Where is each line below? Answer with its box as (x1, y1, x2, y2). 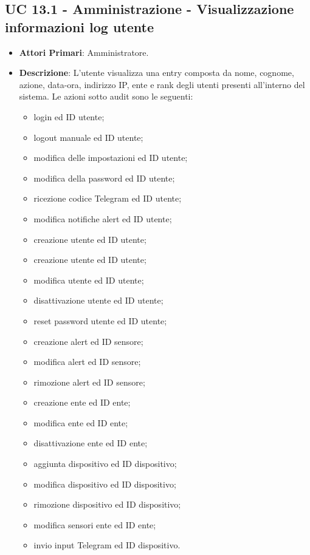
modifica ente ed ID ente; (33, 416, 128, 429)
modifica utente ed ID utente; (33, 273, 144, 286)
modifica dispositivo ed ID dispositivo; (33, 477, 176, 490)
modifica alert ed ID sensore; (33, 355, 141, 368)
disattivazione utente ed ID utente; (33, 294, 164, 307)
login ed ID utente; (33, 110, 105, 123)
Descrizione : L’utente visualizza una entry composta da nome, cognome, (19, 66, 294, 79)
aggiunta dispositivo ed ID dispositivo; (33, 457, 177, 470)
